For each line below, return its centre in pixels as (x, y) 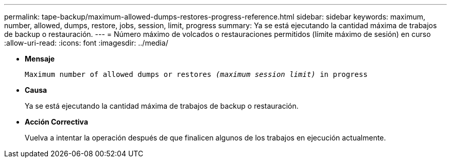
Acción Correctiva (57, 122)
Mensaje (40, 59)
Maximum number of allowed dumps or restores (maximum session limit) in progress (196, 74)
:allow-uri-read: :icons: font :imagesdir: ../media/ (86, 43)
